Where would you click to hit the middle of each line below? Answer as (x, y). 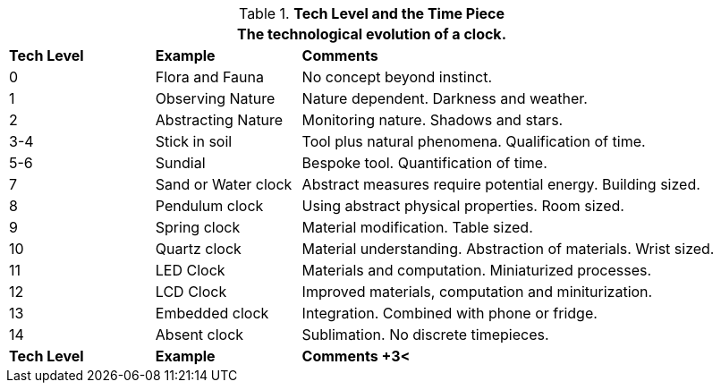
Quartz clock (198, 249)
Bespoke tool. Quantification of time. (424, 163)
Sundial (180, 163)
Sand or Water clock (224, 184)
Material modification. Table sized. (417, 227)
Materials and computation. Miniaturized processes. (477, 270)
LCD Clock (191, 292)
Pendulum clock (209, 206)
